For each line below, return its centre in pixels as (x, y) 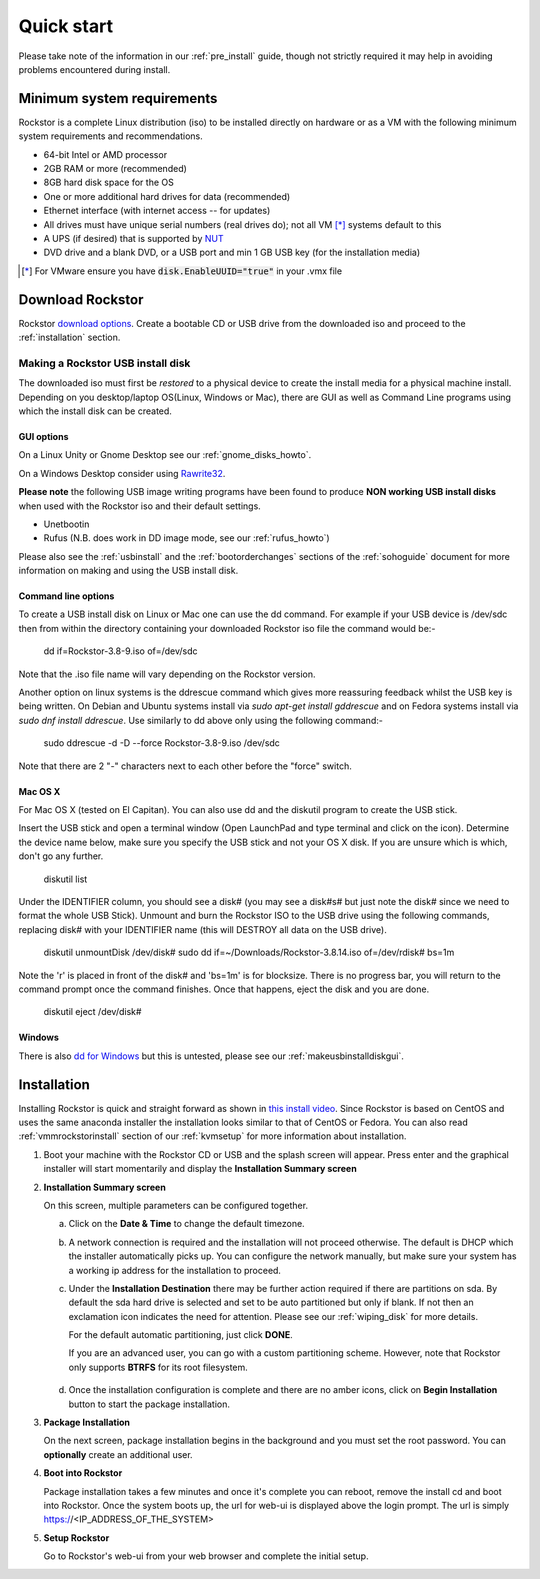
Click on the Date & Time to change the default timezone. (186, 1224)
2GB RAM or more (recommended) (115, 169)
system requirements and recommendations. (111, 136)
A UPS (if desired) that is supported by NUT (133, 238)
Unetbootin (66, 524)
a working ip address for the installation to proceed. (175, 1270)
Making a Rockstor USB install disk (104, 363)
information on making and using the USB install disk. (128, 571)
